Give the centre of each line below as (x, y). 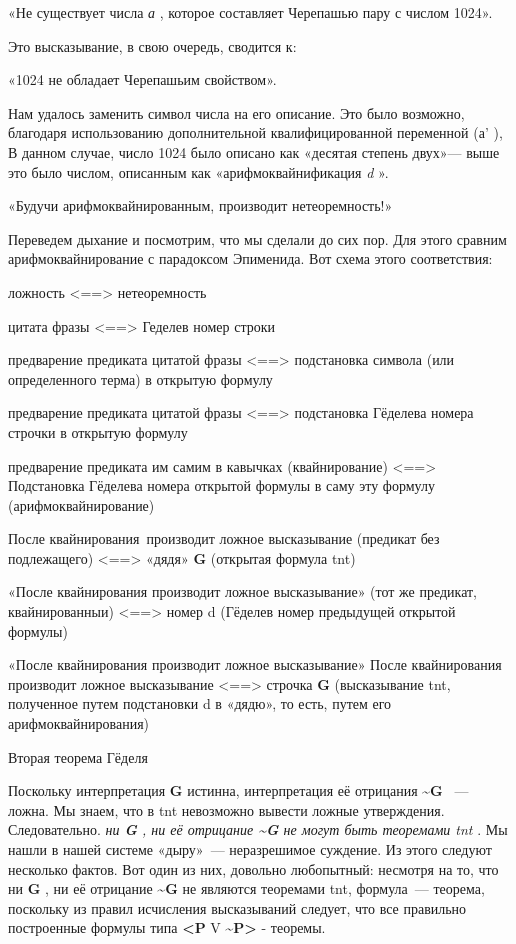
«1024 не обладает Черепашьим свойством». (142, 79)
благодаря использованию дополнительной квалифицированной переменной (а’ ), (255, 132)
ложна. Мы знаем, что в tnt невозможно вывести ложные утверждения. (226, 809)
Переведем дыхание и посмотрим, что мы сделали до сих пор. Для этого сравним (257, 238)
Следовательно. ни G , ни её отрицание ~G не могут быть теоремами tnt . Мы (258, 829)
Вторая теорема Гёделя (78, 756)
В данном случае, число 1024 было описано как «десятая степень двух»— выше (254, 151)
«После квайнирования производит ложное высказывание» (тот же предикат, (243, 591)
